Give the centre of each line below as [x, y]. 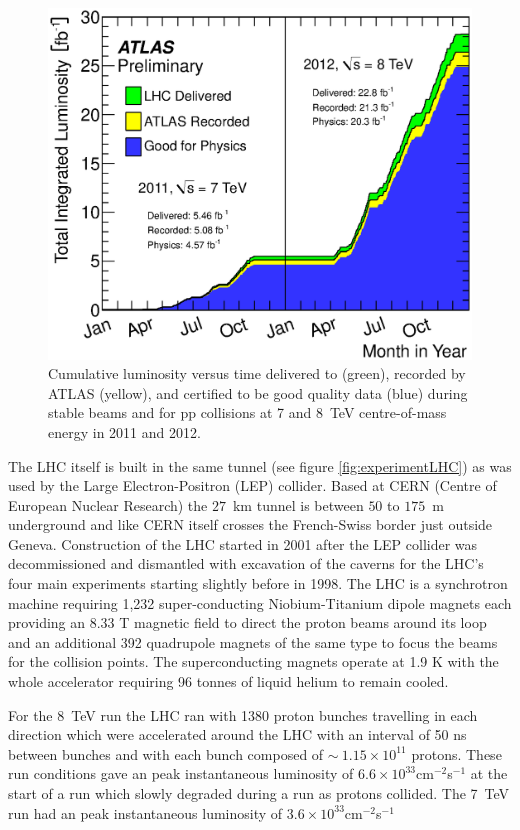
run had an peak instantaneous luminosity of [145, 812]
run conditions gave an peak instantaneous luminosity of [181, 773]
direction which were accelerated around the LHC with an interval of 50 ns [237, 734]
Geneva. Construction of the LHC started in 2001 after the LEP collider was [243, 543]
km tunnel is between [298, 504]
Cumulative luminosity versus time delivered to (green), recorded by [257, 373]
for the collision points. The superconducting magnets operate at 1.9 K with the [253, 661]
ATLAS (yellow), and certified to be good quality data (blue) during [258, 392]
